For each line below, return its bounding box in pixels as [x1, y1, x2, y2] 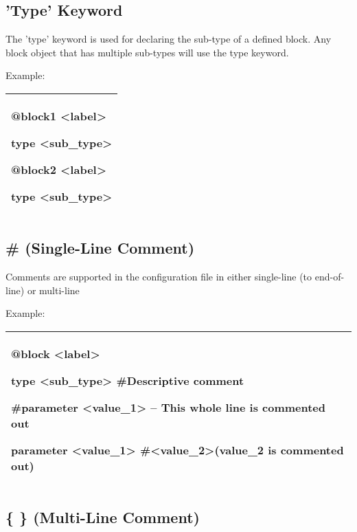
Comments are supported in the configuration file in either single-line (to [5, 269, 312, 284]
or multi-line [27, 282, 80, 297]
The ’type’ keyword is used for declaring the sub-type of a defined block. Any [5, 32, 332, 46]
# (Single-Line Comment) [5, 237, 195, 258]
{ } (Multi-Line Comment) [5, 507, 200, 528]
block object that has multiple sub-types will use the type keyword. [5, 45, 289, 59]
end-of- [314, 269, 345, 284]
